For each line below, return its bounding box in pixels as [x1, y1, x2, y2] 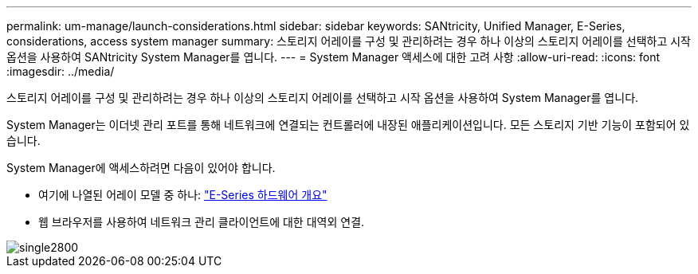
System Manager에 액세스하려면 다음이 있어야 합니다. [6, 161, 276, 174]
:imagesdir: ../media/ [6, 65, 115, 78]
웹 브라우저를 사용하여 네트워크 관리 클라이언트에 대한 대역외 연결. [38, 215, 365, 229]
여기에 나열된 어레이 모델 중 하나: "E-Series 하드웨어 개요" [38, 188, 327, 202]
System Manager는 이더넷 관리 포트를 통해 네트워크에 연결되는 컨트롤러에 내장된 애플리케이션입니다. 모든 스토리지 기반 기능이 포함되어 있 [6, 118, 690, 131]
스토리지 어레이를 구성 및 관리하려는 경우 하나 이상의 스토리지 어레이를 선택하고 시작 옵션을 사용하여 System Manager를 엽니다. [6, 91, 639, 104]
